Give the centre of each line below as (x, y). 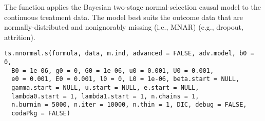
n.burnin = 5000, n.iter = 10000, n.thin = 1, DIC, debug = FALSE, (129, 105)
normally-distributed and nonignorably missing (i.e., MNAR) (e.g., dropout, (124, 27)
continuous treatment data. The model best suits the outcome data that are (124, 17)
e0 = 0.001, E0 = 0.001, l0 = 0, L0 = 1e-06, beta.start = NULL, (126, 79)
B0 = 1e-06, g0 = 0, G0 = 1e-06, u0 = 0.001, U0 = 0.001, (113, 70)
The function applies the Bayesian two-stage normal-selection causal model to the (132, 7)
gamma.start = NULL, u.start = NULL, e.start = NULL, (105, 88)
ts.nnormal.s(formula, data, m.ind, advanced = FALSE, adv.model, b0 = (129, 54)
